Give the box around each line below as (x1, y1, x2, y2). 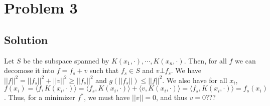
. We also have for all (162, 74, 227, 85)
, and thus (156, 92, 187, 102)
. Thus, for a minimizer (4, 92, 75, 102)
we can (235, 55, 256, 65)
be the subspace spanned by (23, 55, 109, 65)
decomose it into (4, 65, 55, 75)
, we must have (83, 92, 130, 102)
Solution (4, 31, 48, 47)
